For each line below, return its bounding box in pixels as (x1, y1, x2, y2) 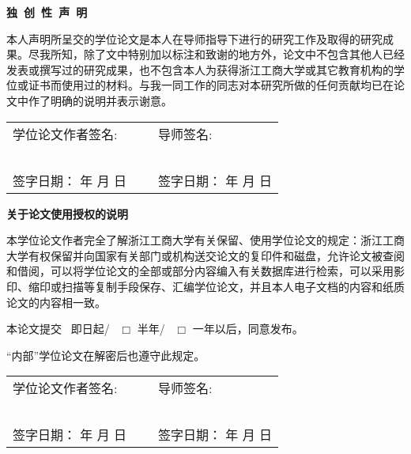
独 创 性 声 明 (6, 4, 88, 20)
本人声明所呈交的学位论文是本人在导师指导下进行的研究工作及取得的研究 (6, 30, 383, 47)
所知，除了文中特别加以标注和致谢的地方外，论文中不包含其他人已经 (50, 46, 405, 62)
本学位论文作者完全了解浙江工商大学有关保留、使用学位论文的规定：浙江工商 (6, 232, 405, 248)
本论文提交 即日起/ (6, 320, 110, 337)
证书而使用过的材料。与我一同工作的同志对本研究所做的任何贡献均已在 (28, 77, 394, 93)
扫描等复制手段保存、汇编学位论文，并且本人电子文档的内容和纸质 (61, 278, 405, 294)
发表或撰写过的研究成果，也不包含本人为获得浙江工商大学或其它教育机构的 (6, 61, 394, 78)
